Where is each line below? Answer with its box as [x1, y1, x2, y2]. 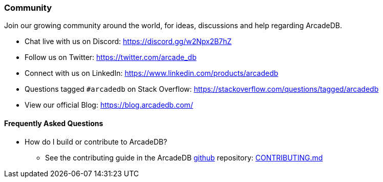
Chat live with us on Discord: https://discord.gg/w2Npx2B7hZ [25, 37, 232, 46]
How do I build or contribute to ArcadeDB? [25, 137, 167, 146]
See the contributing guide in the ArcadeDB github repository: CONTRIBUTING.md [45, 153, 323, 162]
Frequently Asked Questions [4, 118, 103, 128]
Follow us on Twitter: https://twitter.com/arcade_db [25, 53, 197, 62]
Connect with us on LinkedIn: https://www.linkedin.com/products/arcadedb [25, 69, 279, 78]
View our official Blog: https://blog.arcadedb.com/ [25, 100, 193, 110]
